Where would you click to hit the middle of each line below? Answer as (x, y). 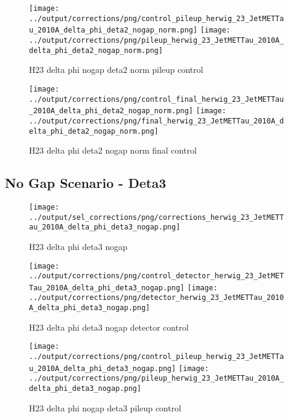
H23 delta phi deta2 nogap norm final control (113, 150)
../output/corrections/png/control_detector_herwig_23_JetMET (157, 276)
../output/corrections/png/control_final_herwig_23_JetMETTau (157, 99)
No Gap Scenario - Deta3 (86, 183)
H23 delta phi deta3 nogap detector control (109, 327)
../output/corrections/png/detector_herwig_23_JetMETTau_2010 (157, 298)
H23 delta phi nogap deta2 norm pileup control (116, 70)
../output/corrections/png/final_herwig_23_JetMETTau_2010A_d (157, 121)
